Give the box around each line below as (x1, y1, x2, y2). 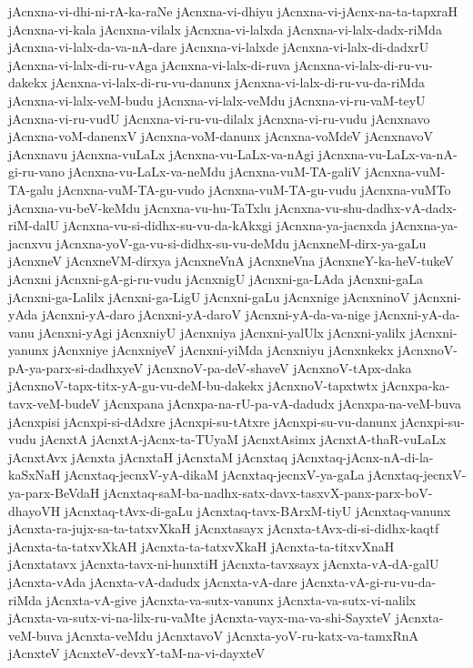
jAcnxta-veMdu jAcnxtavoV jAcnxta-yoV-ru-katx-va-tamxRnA (66, 625, 418, 644)
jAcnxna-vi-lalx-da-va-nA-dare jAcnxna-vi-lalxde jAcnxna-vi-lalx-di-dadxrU (8, 37, 429, 56)
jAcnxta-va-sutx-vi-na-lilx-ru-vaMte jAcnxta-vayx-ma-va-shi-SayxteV (8, 608, 391, 627)
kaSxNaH (8, 465, 61, 484)
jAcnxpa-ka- (382, 376, 450, 395)
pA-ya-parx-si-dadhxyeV (8, 358, 144, 377)
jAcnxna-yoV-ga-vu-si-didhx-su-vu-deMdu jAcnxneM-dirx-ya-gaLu (55, 233, 427, 252)
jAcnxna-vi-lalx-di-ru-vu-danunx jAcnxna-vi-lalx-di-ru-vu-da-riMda (51, 73, 425, 92)
